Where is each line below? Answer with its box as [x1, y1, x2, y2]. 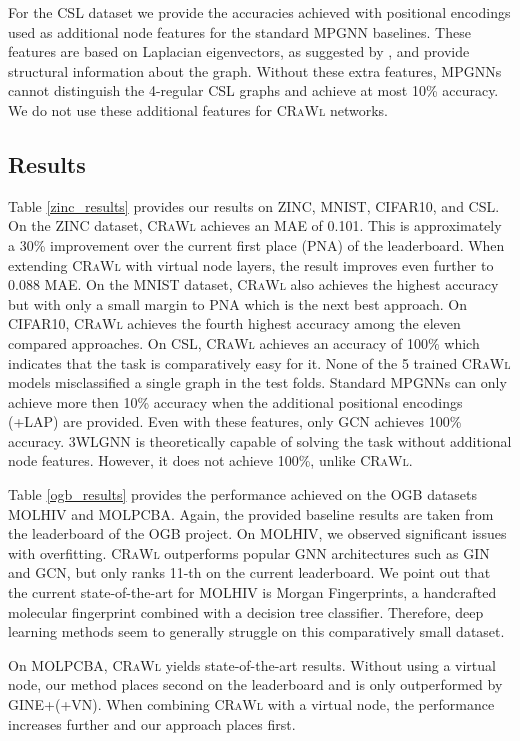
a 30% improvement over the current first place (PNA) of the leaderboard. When [8, 234, 505, 255]
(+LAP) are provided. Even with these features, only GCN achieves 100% [8, 411, 462, 432]
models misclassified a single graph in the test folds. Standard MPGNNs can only [8, 372, 507, 393]
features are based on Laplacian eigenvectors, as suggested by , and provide [8, 41, 470, 62]
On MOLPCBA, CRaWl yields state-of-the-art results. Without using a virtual [8, 654, 496, 675]
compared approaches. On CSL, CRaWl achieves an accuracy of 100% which [8, 332, 480, 353]
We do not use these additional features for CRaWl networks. [8, 99, 388, 120]
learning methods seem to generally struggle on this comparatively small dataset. [8, 621, 505, 642]
